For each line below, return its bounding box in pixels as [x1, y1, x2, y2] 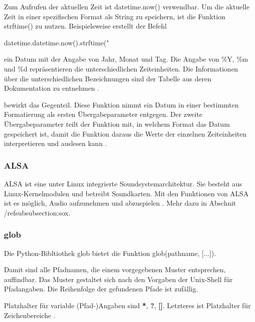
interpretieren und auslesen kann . [4, 138, 107, 148]
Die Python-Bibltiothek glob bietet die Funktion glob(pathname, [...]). [4, 248, 216, 258]
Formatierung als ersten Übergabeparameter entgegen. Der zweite [4, 109, 203, 119]
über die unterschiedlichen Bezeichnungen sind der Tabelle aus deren [4, 73, 212, 83]
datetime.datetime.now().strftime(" [4, 37, 109, 47]
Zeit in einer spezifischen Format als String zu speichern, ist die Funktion [4, 11, 225, 21]
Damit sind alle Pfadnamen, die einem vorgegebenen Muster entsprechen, [4, 264, 226, 275]
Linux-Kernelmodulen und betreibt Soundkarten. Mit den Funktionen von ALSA [4, 188, 249, 198]
